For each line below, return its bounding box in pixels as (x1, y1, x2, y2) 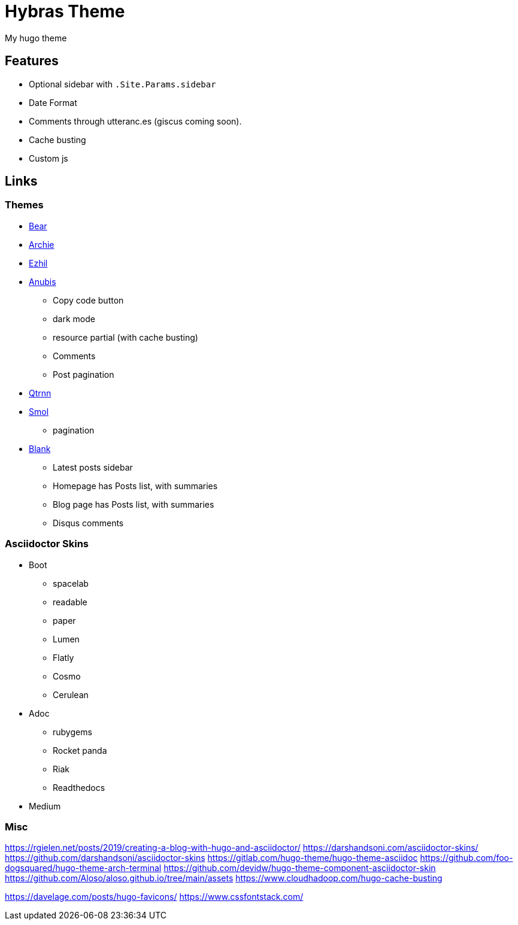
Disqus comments (53, 517, 124, 528)
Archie (29, 239, 54, 250)
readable (53, 596, 87, 607)
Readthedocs (53, 782, 105, 793)
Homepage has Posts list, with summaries (53, 480, 218, 491)
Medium (29, 800, 61, 811)
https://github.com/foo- (420, 853, 513, 863)
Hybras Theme (5, 1, 125, 22)
